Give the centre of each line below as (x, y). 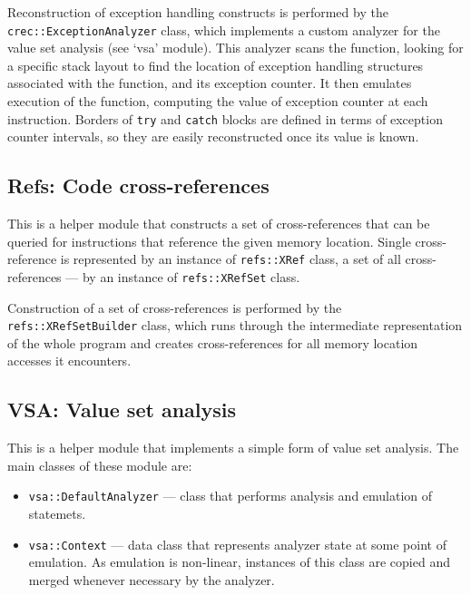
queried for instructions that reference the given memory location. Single (209, 241)
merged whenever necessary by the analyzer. (152, 579)
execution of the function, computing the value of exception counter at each (218, 101)
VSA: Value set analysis (122, 410)
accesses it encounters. (69, 361)
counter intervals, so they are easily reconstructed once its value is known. (213, 137)
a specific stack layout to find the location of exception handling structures (216, 65)
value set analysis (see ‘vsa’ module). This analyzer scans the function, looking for (235, 48)
